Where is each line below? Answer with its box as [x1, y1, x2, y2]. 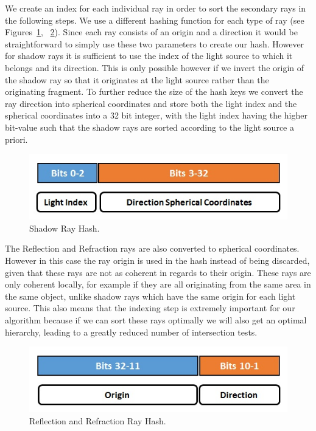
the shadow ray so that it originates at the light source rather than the [5, 73, 269, 86]
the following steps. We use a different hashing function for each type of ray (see [5, 13, 304, 26]
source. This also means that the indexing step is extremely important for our [5, 302, 295, 314]
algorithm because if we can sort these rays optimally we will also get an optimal [5, 313, 307, 326]
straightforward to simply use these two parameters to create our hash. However [5, 37, 304, 50]
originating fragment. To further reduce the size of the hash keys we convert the [5, 85, 303, 98]
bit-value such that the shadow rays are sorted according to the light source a [5, 120, 294, 133]
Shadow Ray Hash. [29, 221, 100, 234]
